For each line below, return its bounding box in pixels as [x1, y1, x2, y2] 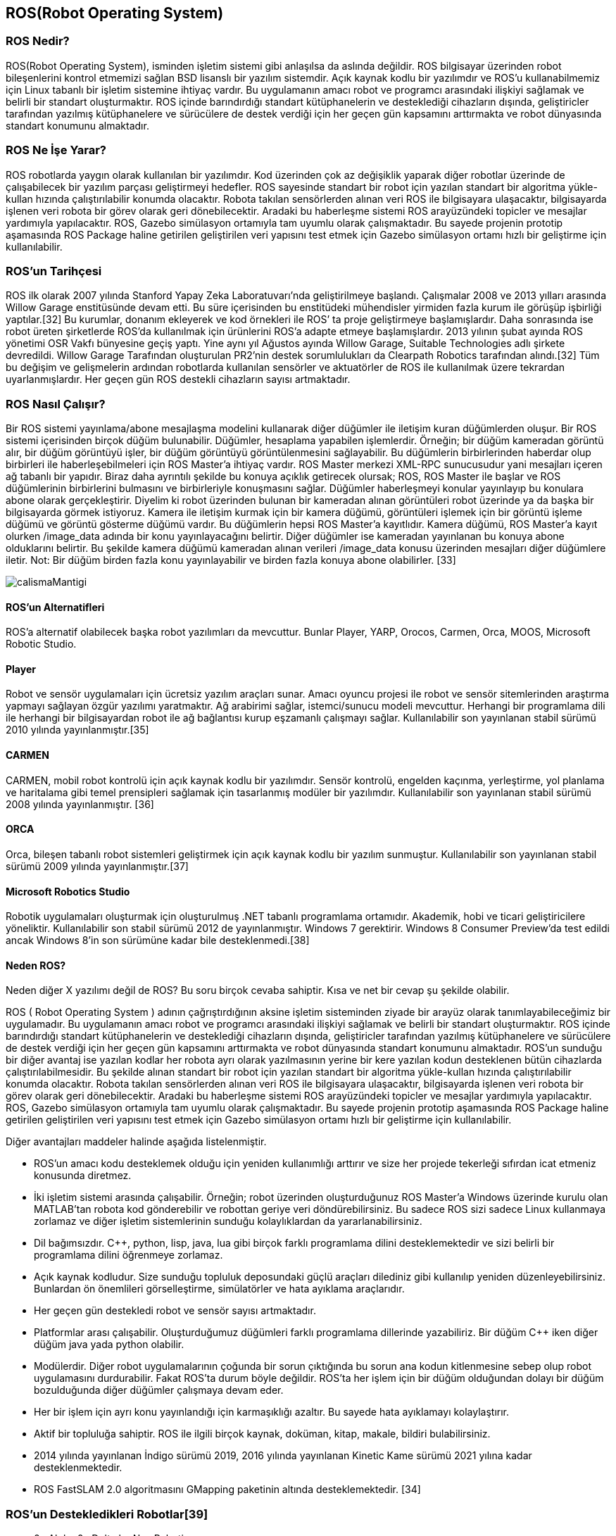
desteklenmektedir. [34, 1461, 122, 1474]
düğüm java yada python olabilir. [34, 1338, 184, 1351]
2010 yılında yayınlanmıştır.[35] [6, 724, 149, 736]
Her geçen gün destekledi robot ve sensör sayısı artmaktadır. [34, 1304, 316, 1317]
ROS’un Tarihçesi [6, 263, 102, 278]
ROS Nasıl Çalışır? [6, 396, 106, 411]
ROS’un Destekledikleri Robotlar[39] [6, 1506, 208, 1521]
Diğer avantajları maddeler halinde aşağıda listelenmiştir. [6, 1135, 267, 1148]
